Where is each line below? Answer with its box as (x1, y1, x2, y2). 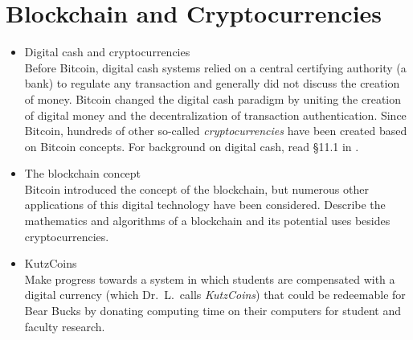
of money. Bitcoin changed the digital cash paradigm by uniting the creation (24, 90, 402, 107)
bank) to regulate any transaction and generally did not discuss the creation (24, 75, 400, 92)
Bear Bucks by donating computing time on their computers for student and (24, 302, 402, 319)
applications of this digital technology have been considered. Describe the (24, 196, 386, 213)
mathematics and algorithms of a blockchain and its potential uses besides (24, 212, 391, 229)
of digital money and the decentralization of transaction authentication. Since (24, 106, 407, 123)
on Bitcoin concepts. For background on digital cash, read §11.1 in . (24, 137, 359, 154)
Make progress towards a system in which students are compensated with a (24, 270, 395, 287)
